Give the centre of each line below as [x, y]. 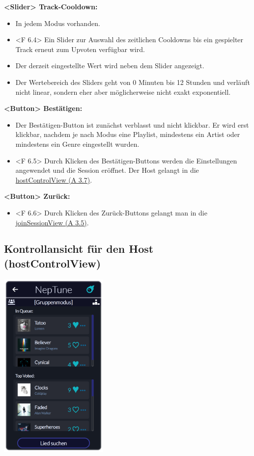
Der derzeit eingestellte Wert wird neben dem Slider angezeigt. [110, 66]
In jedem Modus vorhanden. [58, 23]
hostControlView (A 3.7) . [54, 179]
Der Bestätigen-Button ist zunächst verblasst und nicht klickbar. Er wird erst [132, 124]
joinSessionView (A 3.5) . [52, 222]
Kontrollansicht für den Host [79, 249]
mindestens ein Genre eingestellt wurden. [77, 144]
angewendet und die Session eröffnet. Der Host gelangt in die [107, 170]
